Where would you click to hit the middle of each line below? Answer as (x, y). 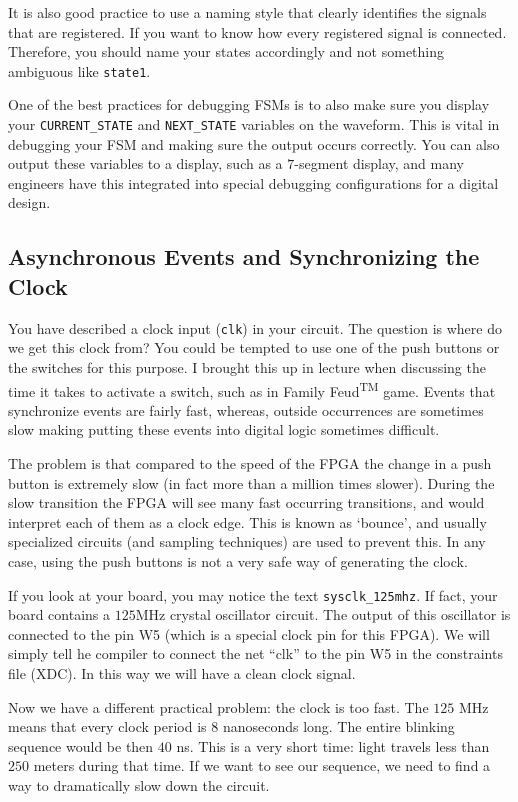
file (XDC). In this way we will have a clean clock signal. (182, 672)
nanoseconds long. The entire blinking (338, 726)
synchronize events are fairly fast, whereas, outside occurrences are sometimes (246, 409)
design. (29, 202)
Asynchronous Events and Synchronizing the (244, 256)
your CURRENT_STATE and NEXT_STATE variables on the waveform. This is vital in (254, 124)
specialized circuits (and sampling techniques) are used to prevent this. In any (247, 541)
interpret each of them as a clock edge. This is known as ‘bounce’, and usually (247, 521)
